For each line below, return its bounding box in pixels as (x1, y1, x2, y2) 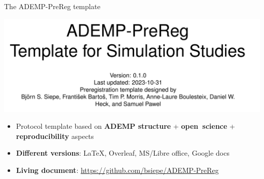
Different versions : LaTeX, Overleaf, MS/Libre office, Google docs (16, 148, 229, 158)
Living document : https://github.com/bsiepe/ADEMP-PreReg (16, 165, 219, 175)
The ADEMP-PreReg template (4, 1, 101, 11)
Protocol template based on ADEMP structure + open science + (16, 121, 235, 131)
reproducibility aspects (16, 130, 94, 141)
